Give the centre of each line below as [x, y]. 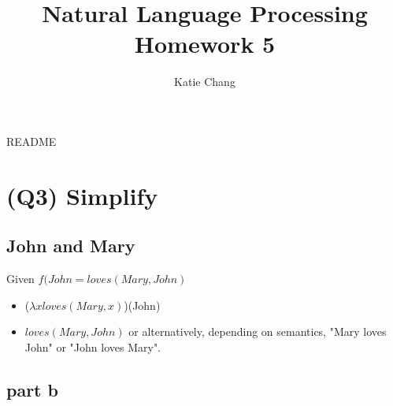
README [32, 141]
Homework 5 [205, 44]
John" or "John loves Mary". [93, 346]
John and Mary [71, 246]
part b [32, 389]
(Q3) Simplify [82, 195]
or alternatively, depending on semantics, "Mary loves [258, 332]
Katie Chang [205, 82]
